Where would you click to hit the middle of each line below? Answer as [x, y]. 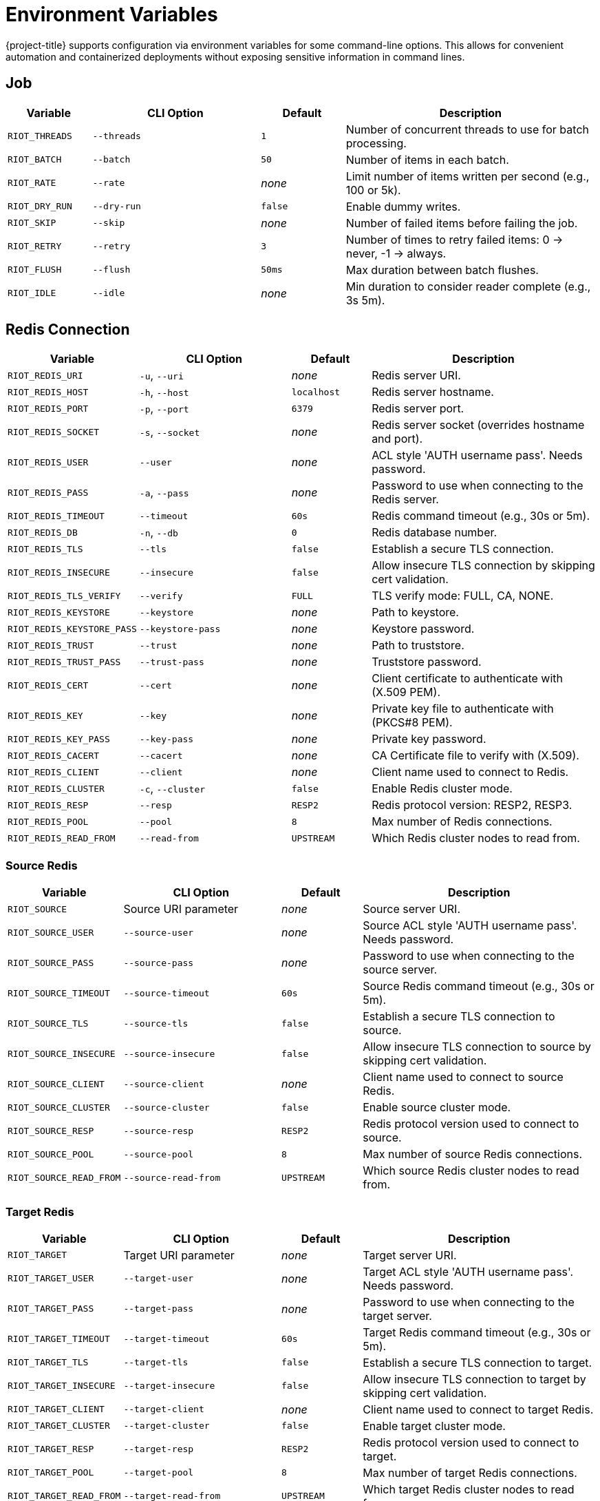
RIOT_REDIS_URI [45, 375]
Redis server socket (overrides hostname [478, 425]
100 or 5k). [373, 190]
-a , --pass [164, 493]
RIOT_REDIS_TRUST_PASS [64, 662]
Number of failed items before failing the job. [462, 223]
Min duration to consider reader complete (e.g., [468, 286]
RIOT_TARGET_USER [51, 1279]
